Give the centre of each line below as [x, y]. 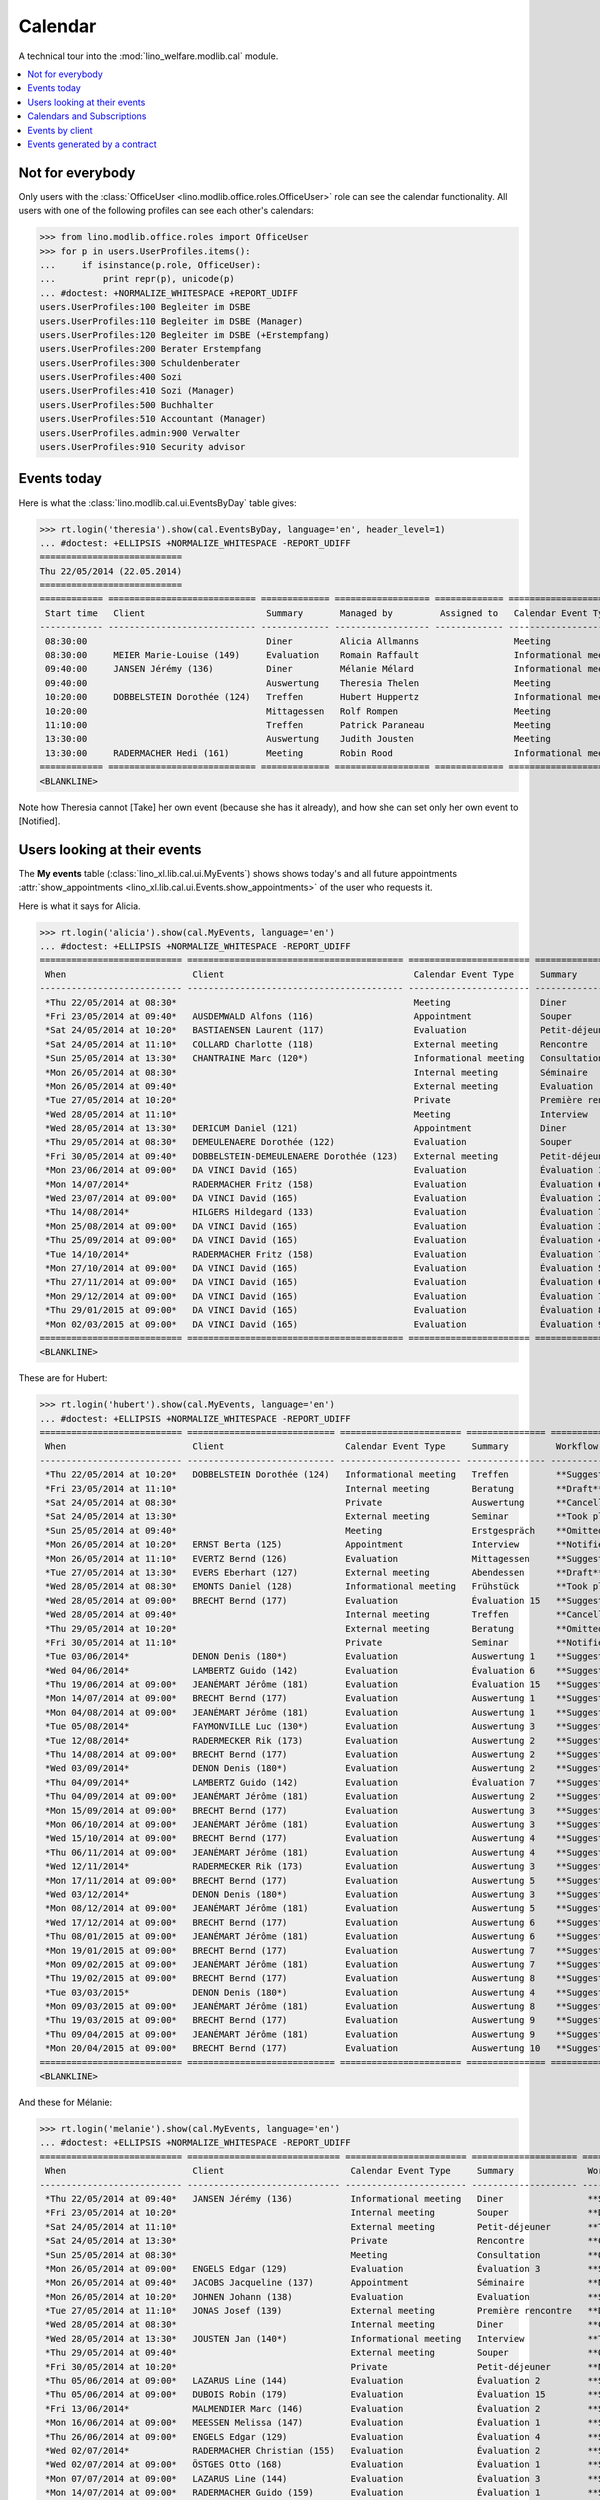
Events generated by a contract [92, 144]
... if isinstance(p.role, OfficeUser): [150, 264]
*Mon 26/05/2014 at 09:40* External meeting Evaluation [319, 1086]
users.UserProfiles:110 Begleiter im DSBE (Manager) [171, 321]
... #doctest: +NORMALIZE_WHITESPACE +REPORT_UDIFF [169, 293]
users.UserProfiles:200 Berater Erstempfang [150, 349]
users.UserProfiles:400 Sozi [111, 377]
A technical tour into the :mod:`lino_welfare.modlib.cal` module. [148, 56]
